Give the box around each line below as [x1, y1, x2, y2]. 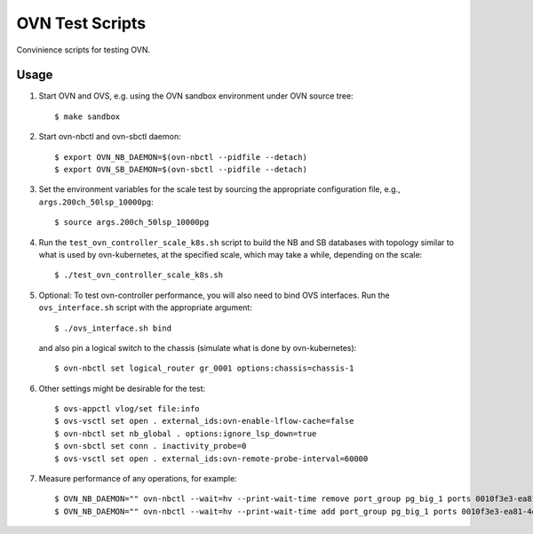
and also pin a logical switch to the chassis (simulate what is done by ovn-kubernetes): [38, 342, 357, 353]
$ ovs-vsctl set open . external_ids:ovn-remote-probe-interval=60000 [54, 453, 369, 464]
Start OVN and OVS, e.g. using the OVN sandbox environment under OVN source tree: [38, 91, 354, 101]
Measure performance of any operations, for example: [38, 474, 237, 484]
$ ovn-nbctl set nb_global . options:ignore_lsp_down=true [54, 428, 317, 439]
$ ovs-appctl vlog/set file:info [54, 404, 200, 414]
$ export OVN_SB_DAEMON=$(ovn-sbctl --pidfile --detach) [54, 164, 308, 175]
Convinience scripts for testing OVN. [16, 44, 151, 55]
